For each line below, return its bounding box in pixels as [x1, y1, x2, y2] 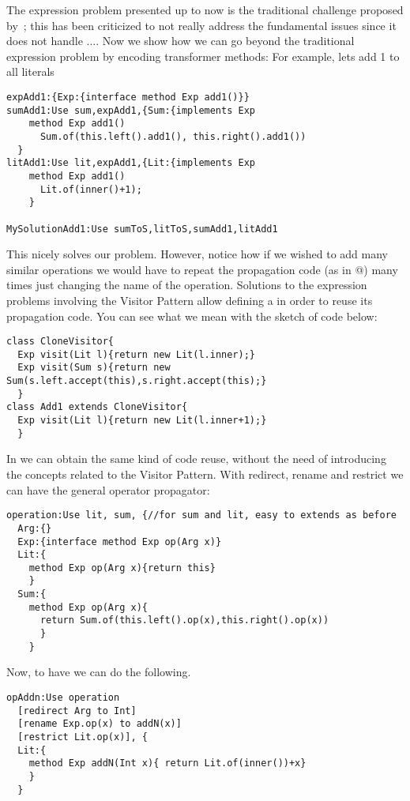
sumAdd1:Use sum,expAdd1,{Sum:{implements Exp [6, 104, 255, 116]
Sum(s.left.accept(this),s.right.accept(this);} [6, 375, 267, 387]
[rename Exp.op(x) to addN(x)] [17, 718, 182, 730]
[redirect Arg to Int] [17, 705, 137, 716]
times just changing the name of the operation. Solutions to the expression [6, 276, 367, 293]
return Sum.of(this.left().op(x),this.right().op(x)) [39, 615, 329, 626]
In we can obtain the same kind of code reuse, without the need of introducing [6, 450, 386, 467]
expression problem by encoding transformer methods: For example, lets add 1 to [6, 47, 400, 64]
